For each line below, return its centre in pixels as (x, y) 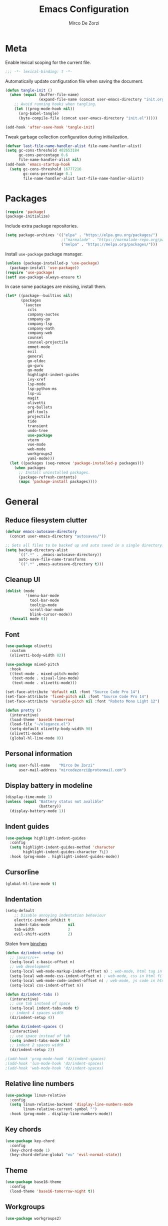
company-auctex (43, 314)
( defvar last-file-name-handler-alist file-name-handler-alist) (73, 146)
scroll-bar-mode (47, 609)
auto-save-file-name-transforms (52, 559)
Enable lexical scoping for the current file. (48, 62)
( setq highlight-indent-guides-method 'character (62, 847)
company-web (40, 333)
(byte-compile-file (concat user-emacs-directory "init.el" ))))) (88, 118)
